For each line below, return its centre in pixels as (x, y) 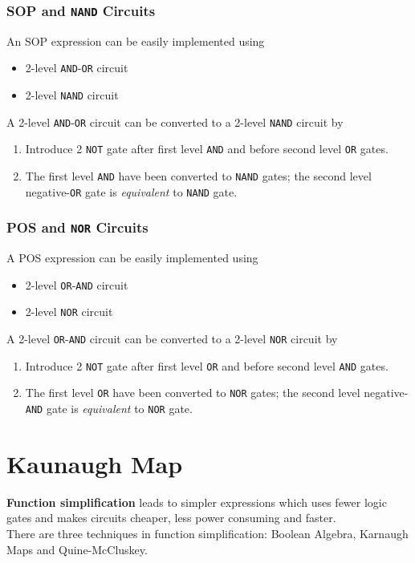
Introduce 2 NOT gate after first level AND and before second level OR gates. (207, 149)
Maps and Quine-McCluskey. (77, 549)
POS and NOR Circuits (77, 227)
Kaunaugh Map (95, 463)
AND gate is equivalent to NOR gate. (109, 408)
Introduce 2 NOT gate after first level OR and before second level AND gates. (207, 365)
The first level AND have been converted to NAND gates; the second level (198, 176)
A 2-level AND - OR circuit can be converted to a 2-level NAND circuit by (175, 122)
